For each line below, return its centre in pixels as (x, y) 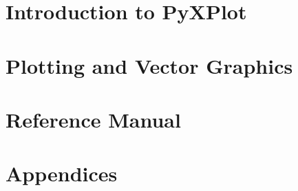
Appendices (62, 173)
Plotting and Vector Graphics (149, 65)
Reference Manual (93, 119)
